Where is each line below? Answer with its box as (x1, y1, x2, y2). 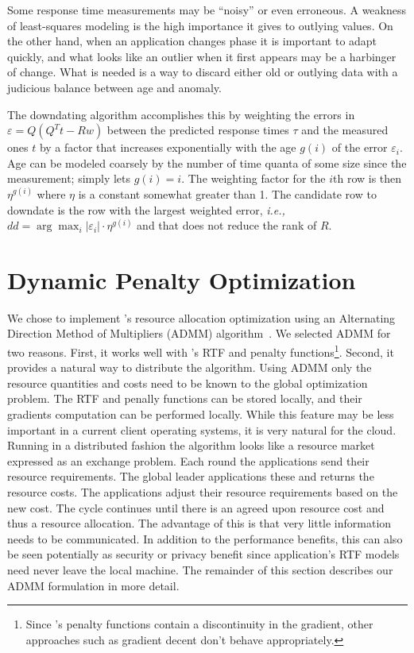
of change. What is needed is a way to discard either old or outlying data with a (7, 64, 398, 80)
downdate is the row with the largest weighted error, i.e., (7, 201, 285, 218)
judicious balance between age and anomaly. (7, 79, 222, 95)
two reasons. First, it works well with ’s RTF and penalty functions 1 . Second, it (7, 342, 394, 360)
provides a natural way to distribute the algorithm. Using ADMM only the (7, 359, 372, 376)
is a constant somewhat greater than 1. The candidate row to (78, 185, 377, 202)
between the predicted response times (106, 122, 289, 138)
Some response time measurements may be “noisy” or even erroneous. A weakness (7, 2, 406, 17)
